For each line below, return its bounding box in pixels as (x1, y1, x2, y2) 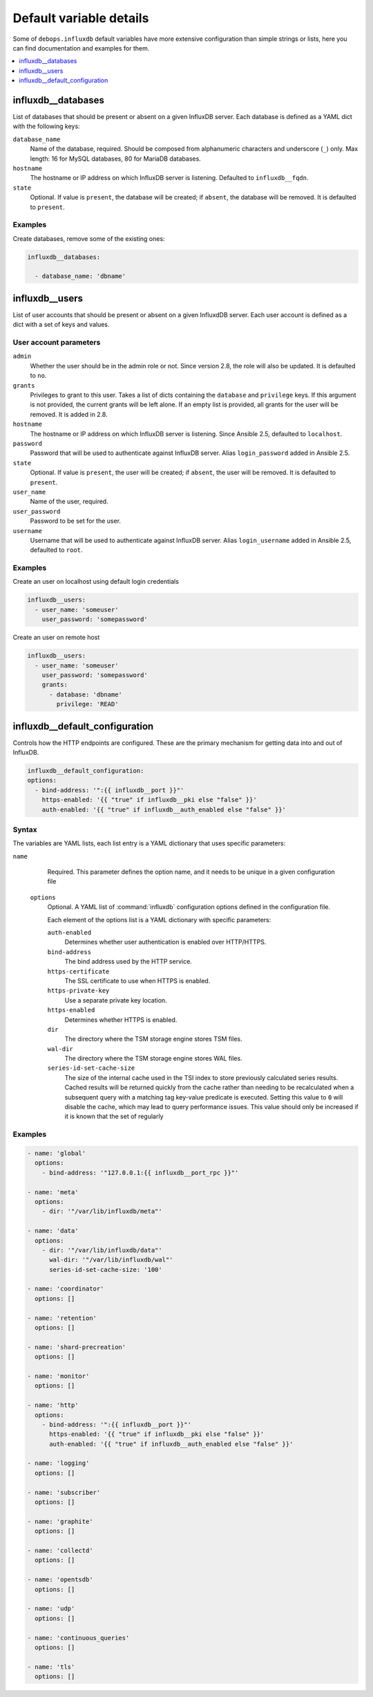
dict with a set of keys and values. (12, 321, 110, 329)
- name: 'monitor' (27, 1372, 90, 1380)
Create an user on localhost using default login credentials (12, 577, 180, 586)
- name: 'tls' (27, 1662, 75, 1671)
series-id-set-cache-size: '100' (49, 1266, 162, 1273)
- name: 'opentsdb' (27, 1576, 93, 1583)
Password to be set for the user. (30, 517, 121, 526)
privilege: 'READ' (56, 700, 119, 708)
